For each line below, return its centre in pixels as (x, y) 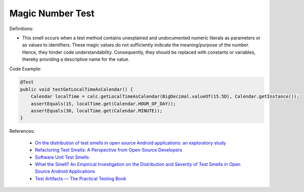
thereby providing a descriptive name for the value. (76, 59)
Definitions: (21, 29)
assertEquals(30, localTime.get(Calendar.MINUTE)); (97, 111)
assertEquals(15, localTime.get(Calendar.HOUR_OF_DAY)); (103, 104)
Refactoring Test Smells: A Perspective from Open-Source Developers (109, 150)
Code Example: (25, 68)
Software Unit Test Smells (62, 157)
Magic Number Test (52, 13)
